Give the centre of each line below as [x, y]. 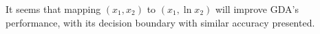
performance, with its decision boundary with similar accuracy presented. [160, 22]
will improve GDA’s [257, 9]
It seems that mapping [53, 9]
